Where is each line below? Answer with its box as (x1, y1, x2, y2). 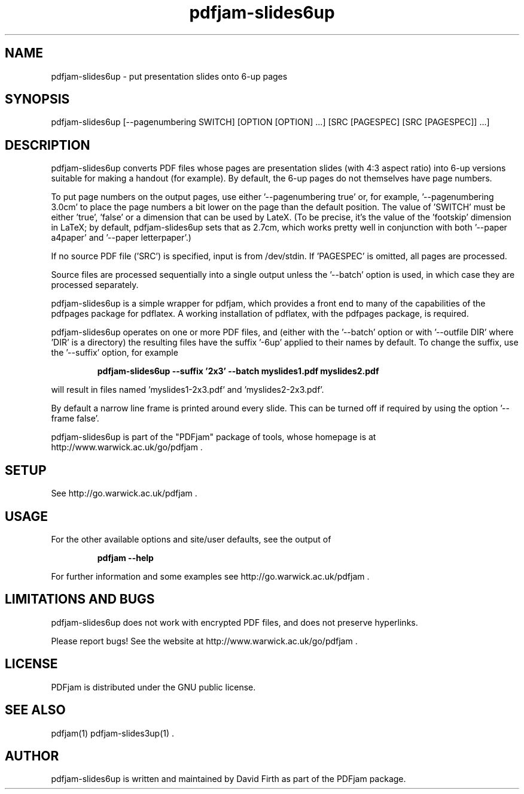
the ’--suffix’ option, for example (51, 347, 178, 358)
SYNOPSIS (5, 92, 70, 107)
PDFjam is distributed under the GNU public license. (51, 681, 256, 692)
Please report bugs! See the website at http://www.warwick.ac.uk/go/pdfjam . (51, 635, 358, 646)
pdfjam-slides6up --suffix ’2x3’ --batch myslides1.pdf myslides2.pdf (97, 366, 379, 377)
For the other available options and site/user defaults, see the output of (51, 534, 331, 544)
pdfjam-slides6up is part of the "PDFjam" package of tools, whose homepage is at (51, 432, 376, 443)
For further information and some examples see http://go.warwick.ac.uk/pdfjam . (51, 571, 370, 581)
